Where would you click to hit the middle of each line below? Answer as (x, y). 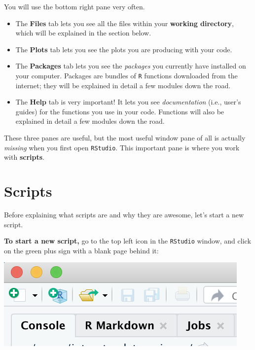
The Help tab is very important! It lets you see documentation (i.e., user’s (128, 102)
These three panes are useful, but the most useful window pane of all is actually (125, 138)
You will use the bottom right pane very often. (74, 6)
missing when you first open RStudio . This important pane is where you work (122, 147)
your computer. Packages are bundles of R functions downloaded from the (127, 75)
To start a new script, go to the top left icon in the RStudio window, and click (127, 241)
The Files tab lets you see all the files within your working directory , (125, 23)
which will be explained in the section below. (83, 33)
